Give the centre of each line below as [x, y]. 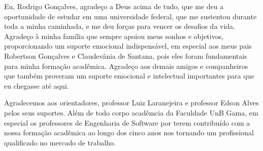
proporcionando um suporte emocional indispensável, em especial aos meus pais [128, 46]
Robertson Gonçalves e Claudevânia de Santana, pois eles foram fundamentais [126, 55]
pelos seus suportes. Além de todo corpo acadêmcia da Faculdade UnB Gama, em [131, 112]
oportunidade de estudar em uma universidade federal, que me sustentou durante [130, 16]
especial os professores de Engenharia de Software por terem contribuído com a [127, 122]
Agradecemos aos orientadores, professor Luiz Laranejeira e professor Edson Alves [131, 103]
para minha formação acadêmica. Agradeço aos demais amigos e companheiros [126, 66]
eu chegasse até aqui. [37, 85]
